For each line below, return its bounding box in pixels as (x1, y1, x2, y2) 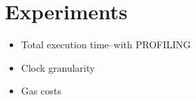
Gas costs (21, 83, 61, 98)
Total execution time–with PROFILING (21, 37, 191, 52)
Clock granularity (21, 60, 95, 74)
